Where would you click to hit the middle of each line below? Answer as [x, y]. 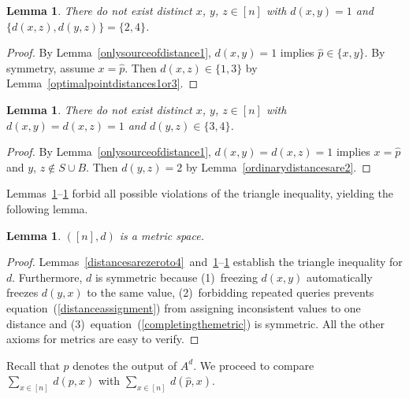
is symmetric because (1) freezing [176, 277]
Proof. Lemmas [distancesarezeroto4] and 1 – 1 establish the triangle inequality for [204, 262]
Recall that [33, 365]
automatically [340, 277]
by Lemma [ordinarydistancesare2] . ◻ [278, 166]
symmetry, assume [50, 67]
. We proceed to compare [254, 365]
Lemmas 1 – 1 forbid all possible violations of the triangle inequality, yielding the [200, 193]
